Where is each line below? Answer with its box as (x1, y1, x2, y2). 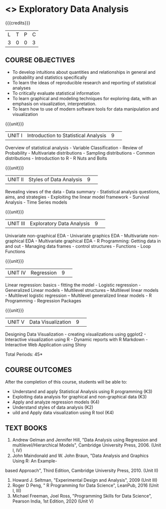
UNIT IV (7, 269, 26, 276)
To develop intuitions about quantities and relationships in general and (12, 69, 156, 75)
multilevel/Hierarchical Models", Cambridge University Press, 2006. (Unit (12, 442, 161, 448)
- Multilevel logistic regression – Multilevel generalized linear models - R (5, 292, 152, 298)
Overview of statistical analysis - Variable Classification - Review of (5, 145, 143, 151)
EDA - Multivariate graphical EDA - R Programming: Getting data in (25, 238, 161, 244)
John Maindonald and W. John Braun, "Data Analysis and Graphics (12, 452, 149, 459)
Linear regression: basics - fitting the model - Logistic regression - (5, 282, 141, 288)
